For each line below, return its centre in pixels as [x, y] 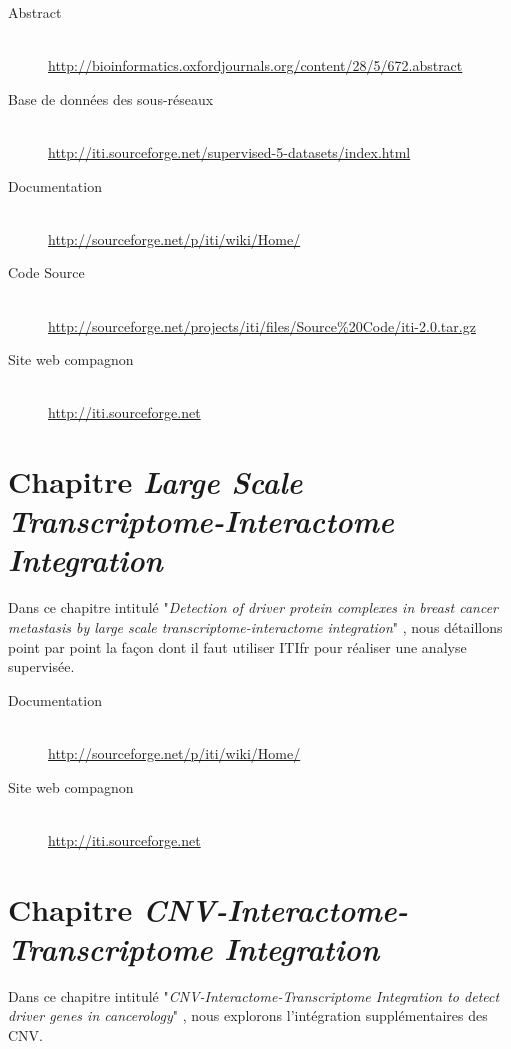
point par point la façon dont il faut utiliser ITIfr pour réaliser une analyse [237, 646]
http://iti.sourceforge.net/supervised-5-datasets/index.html [229, 151]
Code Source [46, 272]
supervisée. [41, 666]
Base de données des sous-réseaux [111, 98]
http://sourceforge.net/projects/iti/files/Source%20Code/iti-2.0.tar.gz [262, 325]
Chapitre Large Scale [155, 482]
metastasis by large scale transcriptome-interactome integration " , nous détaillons [255, 627]
